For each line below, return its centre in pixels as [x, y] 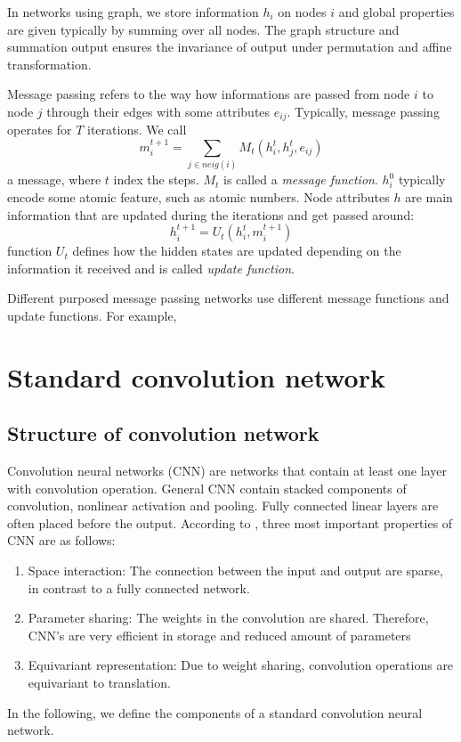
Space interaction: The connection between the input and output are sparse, [235, 571]
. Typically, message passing [363, 111]
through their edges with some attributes [158, 111]
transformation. [49, 64]
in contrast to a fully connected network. [139, 587]
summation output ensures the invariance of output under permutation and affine [230, 47]
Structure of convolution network [163, 433]
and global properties [396, 12]
